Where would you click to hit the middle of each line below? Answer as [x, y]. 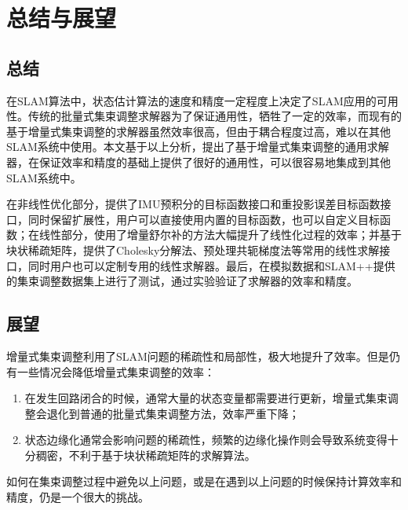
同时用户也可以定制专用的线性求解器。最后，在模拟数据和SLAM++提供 [211, 265]
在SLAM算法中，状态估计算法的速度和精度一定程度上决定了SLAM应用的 [191, 100]
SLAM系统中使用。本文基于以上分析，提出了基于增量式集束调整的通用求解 [198, 147]
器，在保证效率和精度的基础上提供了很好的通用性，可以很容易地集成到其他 [199, 161]
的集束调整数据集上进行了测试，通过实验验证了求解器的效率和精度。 [182, 281]
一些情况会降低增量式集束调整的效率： [116, 371]
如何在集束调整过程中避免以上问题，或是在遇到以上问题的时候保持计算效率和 [204, 481]
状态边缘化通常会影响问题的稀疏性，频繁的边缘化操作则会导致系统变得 [206, 440]
